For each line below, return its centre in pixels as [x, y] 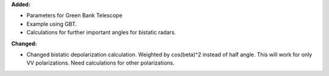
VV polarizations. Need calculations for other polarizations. [101, 63]
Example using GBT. [52, 24]
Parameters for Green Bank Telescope [75, 16]
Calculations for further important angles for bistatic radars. [101, 33]
